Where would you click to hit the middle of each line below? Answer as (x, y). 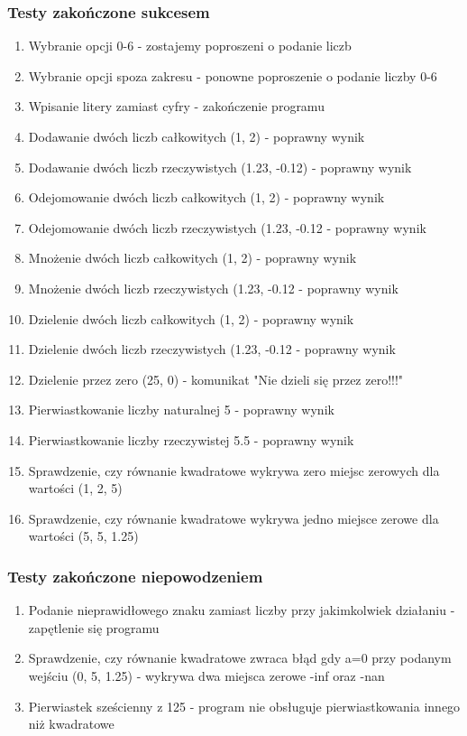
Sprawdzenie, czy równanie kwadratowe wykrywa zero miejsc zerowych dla (234, 470)
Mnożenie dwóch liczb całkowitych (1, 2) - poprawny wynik (192, 258)
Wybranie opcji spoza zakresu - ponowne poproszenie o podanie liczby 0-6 (233, 75)
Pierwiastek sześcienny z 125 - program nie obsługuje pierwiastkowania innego (244, 706)
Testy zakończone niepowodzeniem (135, 576)
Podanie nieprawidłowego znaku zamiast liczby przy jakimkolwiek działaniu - (242, 610)
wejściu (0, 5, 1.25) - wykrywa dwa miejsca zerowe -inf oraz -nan (206, 675)
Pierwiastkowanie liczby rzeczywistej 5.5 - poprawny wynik (191, 439)
